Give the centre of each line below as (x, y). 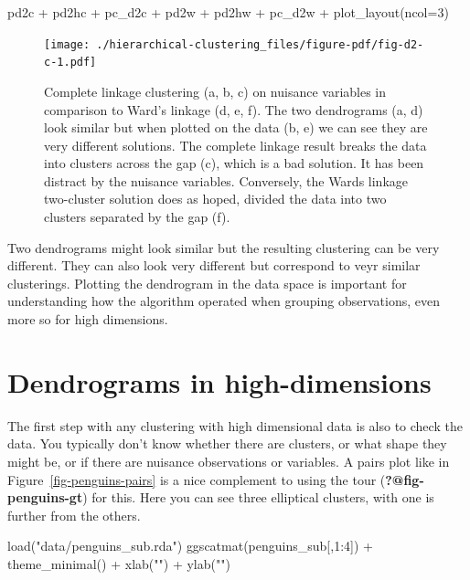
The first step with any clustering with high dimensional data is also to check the (235, 425)
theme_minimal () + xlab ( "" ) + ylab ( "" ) (119, 563)
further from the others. (74, 515)
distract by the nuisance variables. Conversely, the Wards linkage (226, 180)
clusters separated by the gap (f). (137, 217)
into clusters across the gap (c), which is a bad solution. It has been (234, 163)
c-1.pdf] (70, 63)
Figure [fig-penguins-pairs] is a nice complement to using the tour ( (197, 479)
